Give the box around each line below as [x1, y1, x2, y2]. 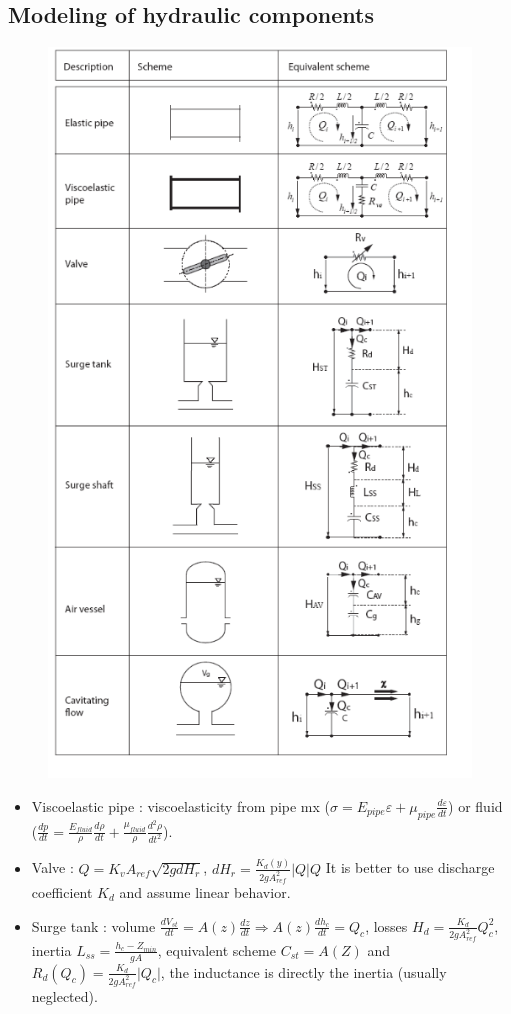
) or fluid [448, 795, 503, 816]
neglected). [31, 985, 98, 1006]
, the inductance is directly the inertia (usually [160, 961, 447, 982]
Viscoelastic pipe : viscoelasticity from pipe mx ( [31, 795, 331, 816]
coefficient [31, 881, 93, 902]
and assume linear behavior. [119, 881, 291, 902]
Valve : [31, 857, 74, 878]
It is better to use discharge [325, 857, 495, 878]
